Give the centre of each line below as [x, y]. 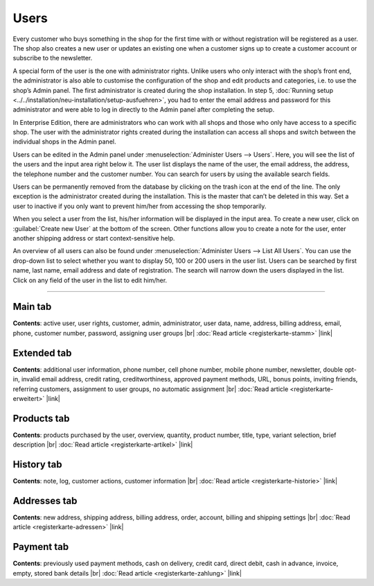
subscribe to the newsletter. [53, 58]
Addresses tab [45, 500]
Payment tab [41, 547]
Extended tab [42, 353]
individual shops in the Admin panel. [64, 141]
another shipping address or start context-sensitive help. [94, 238]
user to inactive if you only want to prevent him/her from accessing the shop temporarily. [140, 206]
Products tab [41, 419]
